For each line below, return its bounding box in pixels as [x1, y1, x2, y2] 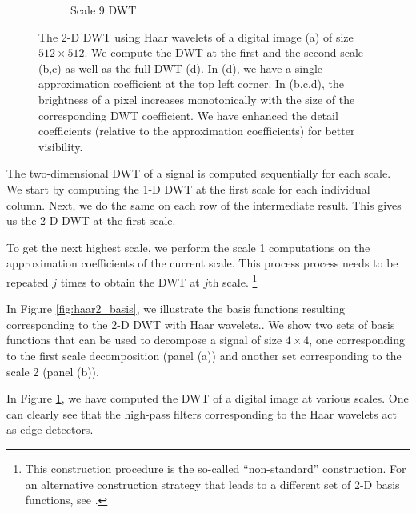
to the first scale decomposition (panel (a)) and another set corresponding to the [6, 347, 402, 363]
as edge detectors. [6, 421, 94, 438]
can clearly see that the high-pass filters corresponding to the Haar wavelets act [6, 405, 397, 422]
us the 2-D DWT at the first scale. [6, 212, 176, 229]
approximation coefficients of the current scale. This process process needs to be [6, 254, 398, 271]
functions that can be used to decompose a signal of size [6, 331, 282, 348]
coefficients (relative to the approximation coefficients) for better [38, 122, 355, 139]
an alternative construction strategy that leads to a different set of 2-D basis [25, 475, 400, 492]
